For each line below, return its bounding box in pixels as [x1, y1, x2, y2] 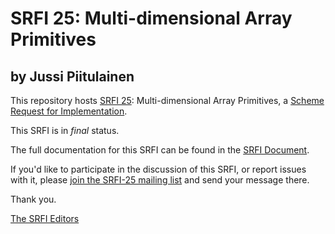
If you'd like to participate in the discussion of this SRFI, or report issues [10, 163, 307, 175]
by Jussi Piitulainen [10, 68, 135, 85]
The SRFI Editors [10, 213, 80, 224]
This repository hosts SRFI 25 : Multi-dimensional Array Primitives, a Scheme [10, 95, 325, 106]
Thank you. [10, 193, 57, 205]
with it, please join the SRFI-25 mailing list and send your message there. [10, 174, 310, 186]
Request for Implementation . [10, 105, 128, 117]
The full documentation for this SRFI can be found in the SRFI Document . [10, 144, 310, 156]
